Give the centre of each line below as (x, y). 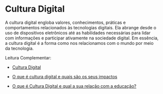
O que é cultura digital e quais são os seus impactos (65, 76)
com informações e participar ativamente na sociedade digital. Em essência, (82, 38)
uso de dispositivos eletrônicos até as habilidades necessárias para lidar (78, 33)
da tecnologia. (20, 48)
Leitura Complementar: (28, 57)
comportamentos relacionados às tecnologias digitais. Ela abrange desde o (81, 27)
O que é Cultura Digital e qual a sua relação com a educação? (74, 86)
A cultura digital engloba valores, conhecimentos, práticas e (65, 22)
